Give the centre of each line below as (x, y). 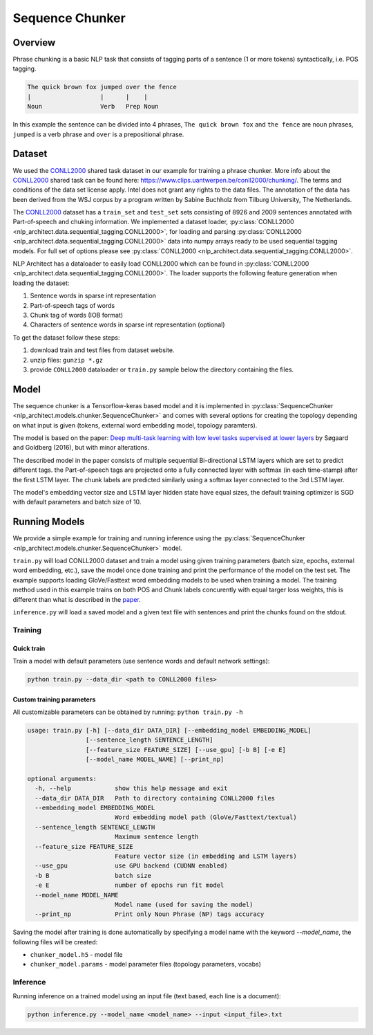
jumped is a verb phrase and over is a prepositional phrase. (98, 134)
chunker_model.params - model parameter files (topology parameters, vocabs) (146, 964)
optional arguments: (62, 779)
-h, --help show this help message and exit (131, 788)
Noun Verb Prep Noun (93, 107)
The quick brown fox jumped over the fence (102, 87)
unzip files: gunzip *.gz (67, 360)
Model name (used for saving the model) (184, 904)
